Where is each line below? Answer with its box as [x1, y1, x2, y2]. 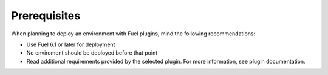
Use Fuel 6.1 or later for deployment [26, 41, 115, 48]
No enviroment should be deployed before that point [26, 49, 158, 56]
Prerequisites [11, 9, 81, 22]
